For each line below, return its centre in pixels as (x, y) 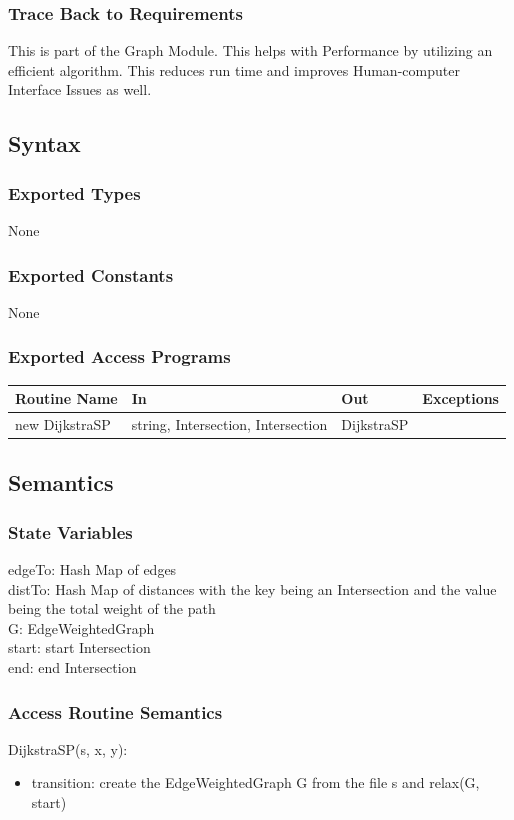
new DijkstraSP (63, 423)
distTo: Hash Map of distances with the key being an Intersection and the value (252, 588)
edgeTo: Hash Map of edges (92, 569)
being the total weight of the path (112, 608)
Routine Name (66, 398)
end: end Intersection (72, 667)
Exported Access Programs (119, 356)
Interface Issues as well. (80, 89)
